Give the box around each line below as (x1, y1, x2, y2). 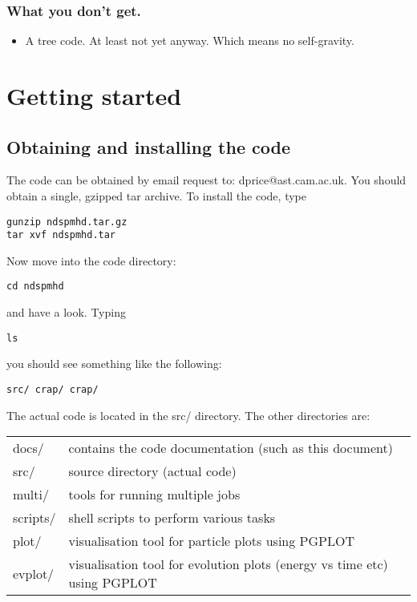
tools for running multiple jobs (68, 485, 241, 504)
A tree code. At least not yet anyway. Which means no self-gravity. (25, 32, 354, 49)
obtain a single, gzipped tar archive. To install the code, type (6, 187, 306, 204)
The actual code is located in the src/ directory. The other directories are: (6, 406, 370, 423)
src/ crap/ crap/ (6, 383, 99, 395)
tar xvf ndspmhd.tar (6, 229, 116, 241)
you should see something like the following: (6, 355, 222, 372)
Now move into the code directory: (6, 252, 176, 269)
